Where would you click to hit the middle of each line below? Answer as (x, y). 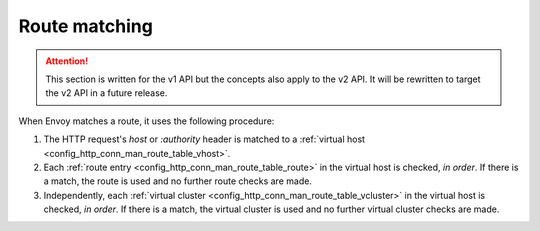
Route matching (86, 26)
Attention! (67, 61)
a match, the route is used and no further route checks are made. (177, 181)
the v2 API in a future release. (106, 93)
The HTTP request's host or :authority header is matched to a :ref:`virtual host (204, 139)
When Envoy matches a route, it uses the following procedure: (146, 121)
